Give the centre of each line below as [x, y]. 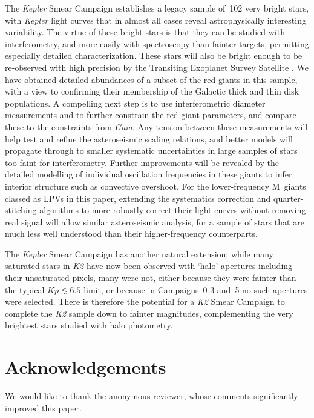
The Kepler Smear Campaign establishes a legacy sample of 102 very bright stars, [157, 8]
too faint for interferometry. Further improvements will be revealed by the [142, 162]
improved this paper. [43, 407]
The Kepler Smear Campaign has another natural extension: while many [139, 254]
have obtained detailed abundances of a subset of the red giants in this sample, [151, 79]
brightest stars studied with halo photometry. [89, 325]
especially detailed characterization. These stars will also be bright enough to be [154, 55]
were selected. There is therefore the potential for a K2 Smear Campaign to [145, 301]
